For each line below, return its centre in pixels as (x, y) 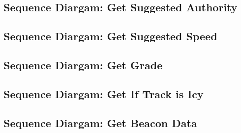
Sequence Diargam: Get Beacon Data (100, 122)
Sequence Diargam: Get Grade (83, 65)
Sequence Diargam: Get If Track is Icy (104, 93)
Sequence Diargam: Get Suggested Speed (110, 36)
